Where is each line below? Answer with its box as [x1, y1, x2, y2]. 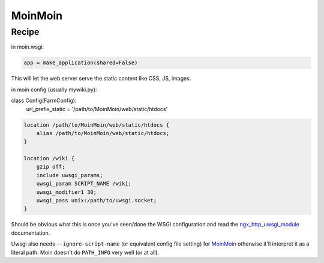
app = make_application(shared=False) [23, 59, 138, 66]
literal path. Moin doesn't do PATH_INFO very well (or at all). [11, 249, 159, 256]
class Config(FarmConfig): [11, 97, 77, 104]
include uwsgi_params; [36, 172, 103, 178]
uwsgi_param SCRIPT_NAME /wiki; [36, 180, 132, 187]
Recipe [11, 26, 40, 37]
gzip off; [36, 163, 65, 171]
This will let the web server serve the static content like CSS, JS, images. [11, 75, 191, 82]
